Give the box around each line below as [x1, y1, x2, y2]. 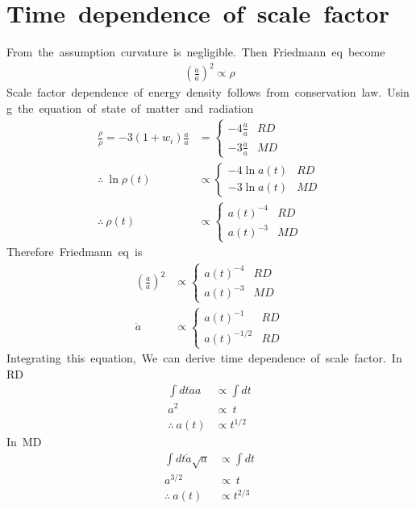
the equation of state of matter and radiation [17, 99, 254, 116]
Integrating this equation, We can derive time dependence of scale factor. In [6, 350, 402, 366]
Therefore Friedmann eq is [6, 243, 143, 260]
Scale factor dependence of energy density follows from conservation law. [6, 84, 382, 101]
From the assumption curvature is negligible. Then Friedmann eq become [6, 43, 385, 60]
